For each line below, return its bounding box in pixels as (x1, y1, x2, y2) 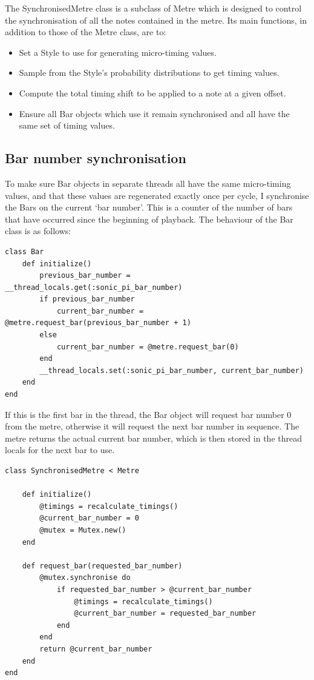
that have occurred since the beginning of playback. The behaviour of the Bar (5, 212, 293, 225)
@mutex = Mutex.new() (39, 525, 126, 534)
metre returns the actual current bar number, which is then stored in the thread (5, 431, 302, 444)
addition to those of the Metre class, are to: (5, 25, 166, 38)
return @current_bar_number (39, 644, 152, 653)
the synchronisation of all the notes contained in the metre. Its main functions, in (5, 13, 307, 26)
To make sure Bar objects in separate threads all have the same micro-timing (5, 177, 291, 189)
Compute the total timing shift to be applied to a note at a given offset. (19, 86, 286, 99)
